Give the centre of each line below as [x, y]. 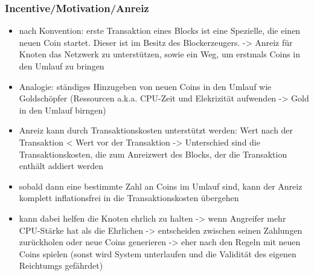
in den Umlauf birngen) [62, 110]
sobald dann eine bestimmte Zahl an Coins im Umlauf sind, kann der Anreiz [161, 186]
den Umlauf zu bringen [62, 66]
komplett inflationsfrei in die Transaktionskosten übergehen [129, 198]
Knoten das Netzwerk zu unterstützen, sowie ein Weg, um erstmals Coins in [160, 54]
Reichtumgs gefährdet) [61, 265]
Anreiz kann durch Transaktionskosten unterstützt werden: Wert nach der [156, 130]
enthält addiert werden [61, 166]
